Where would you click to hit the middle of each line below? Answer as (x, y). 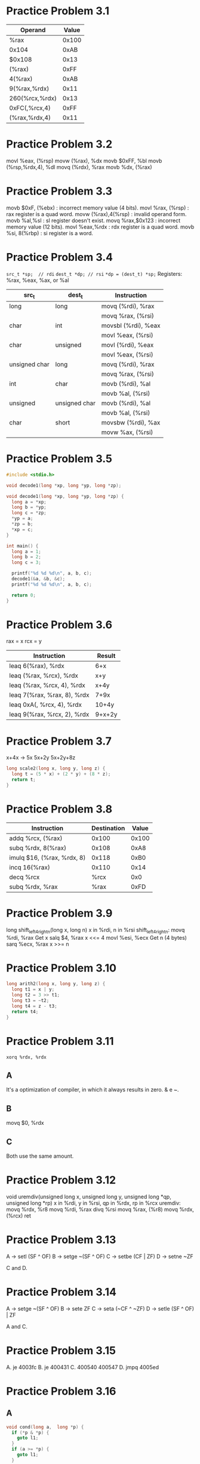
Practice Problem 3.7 (59, 741)
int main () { (22, 546)
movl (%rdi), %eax (127, 345)
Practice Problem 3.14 (61, 1292)
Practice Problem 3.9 (59, 913)
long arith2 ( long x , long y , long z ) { (56, 984)
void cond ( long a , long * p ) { (45, 1427)
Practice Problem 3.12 (61, 1180)
